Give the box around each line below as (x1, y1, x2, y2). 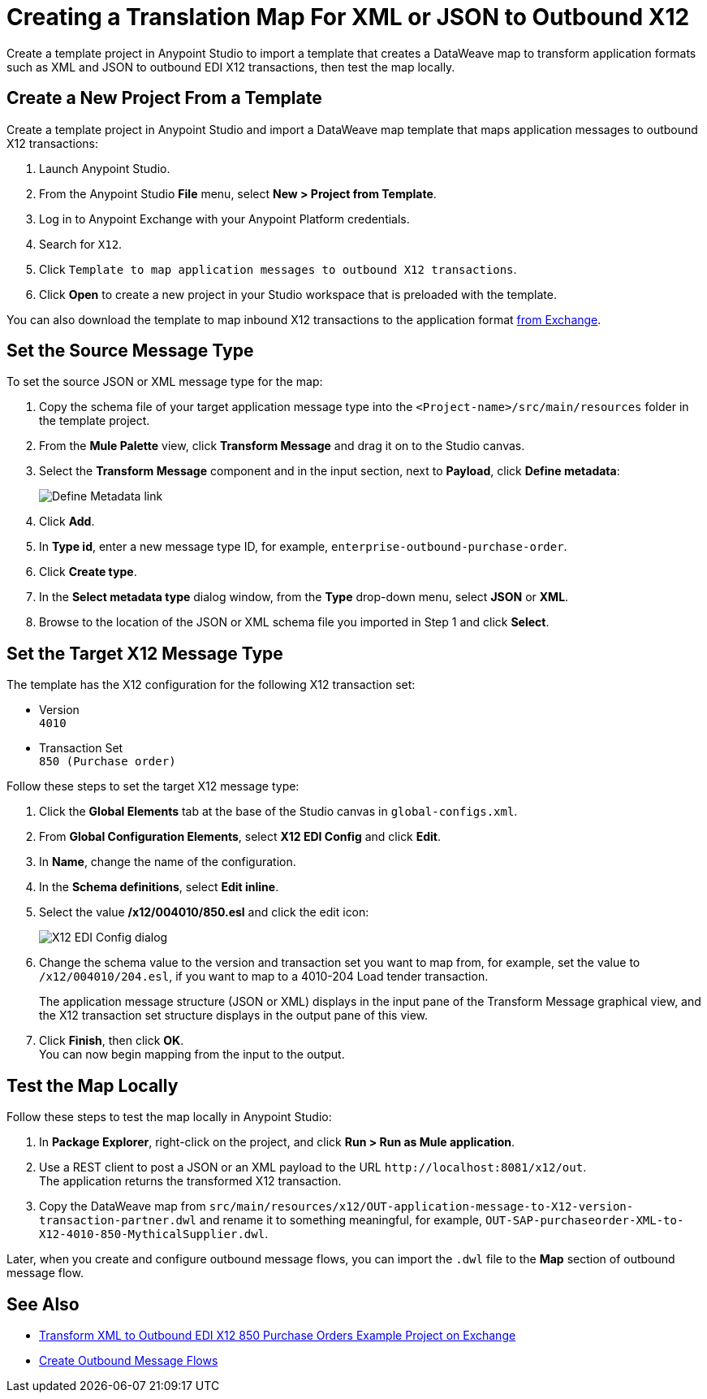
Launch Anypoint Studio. (39, 161, 170, 175)
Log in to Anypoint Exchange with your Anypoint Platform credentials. (39, 211, 410, 226)
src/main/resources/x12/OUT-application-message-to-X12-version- (209, 1200, 634, 1214)
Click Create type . (39, 565, 137, 579)
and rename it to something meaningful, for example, (199, 1213, 483, 1228)
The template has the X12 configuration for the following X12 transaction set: (6, 678, 416, 692)
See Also (6, 1293, 80, 1315)
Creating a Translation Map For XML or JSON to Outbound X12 (6, 3, 690, 31)
